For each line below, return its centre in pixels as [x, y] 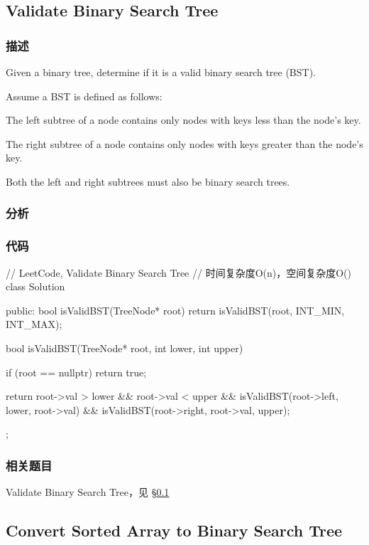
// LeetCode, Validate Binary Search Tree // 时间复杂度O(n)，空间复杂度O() [179, 272]
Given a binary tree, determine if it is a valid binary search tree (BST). [161, 72]
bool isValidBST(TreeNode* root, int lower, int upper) [125, 348]
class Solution [35, 286]
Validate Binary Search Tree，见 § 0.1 [88, 492]
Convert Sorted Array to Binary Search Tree [174, 530]
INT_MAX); [34, 324]
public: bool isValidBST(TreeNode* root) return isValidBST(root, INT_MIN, [175, 310]
